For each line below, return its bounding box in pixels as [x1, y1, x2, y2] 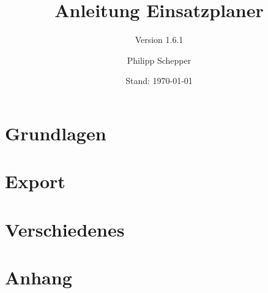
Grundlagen [5, 120, 106, 145]
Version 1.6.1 [135, 33, 184, 46]
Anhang [5, 265, 72, 290]
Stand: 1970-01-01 [125, 74, 193, 87]
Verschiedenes [5, 216, 125, 242]
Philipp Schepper [127, 53, 192, 66]
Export [5, 169, 65, 194]
